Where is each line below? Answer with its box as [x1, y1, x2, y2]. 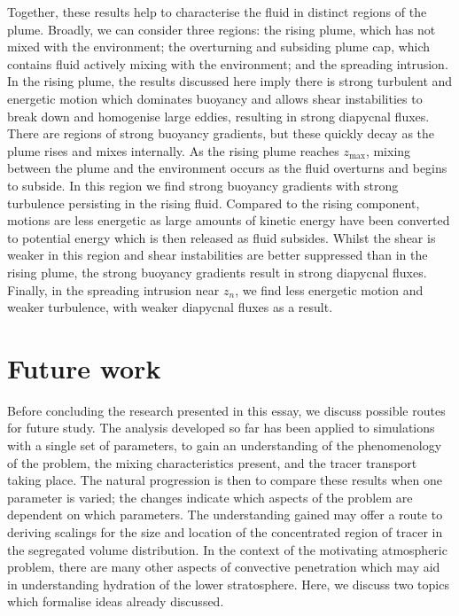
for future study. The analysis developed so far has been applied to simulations [7, 418, 435, 437]
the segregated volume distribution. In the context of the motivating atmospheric [7, 540, 447, 558]
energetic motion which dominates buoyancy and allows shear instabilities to [7, 89, 423, 107]
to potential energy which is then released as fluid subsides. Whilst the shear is [7, 228, 436, 246]
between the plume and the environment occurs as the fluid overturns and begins [7, 159, 447, 177]
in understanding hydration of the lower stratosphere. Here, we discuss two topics [7, 574, 449, 593]
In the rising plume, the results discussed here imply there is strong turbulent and [7, 72, 453, 90]
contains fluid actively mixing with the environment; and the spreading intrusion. [7, 54, 448, 73]
